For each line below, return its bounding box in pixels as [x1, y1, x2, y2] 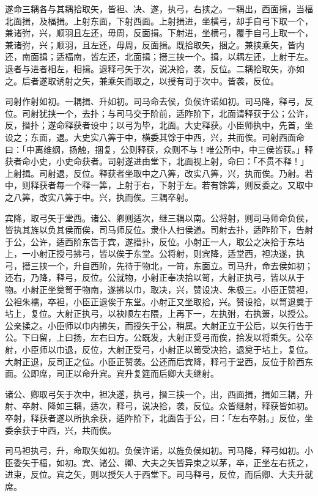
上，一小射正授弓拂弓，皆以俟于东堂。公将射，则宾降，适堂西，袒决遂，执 [5, 247, 305, 260]
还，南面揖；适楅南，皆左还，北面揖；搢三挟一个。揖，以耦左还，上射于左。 [5, 50, 313, 63]
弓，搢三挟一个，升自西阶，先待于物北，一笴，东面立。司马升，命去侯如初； [5, 259, 313, 272]
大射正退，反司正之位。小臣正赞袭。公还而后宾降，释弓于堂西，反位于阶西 [5, 355, 305, 368]
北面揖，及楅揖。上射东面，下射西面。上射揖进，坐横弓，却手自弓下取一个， [5, 14, 313, 27]
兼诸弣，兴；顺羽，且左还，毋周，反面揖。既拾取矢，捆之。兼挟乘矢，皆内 [5, 38, 305, 51]
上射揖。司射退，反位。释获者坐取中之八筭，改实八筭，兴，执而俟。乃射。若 [5, 166, 313, 179]
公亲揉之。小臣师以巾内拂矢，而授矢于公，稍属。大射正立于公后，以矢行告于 [5, 319, 313, 331]
